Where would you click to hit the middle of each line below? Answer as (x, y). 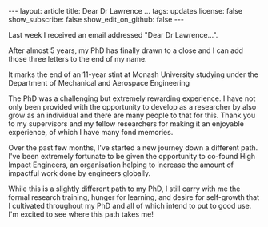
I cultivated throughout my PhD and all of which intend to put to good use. (130, 206)
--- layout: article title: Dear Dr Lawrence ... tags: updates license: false (125, 11)
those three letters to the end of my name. (78, 59)
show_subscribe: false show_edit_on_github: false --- (96, 19)
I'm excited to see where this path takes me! (81, 214)
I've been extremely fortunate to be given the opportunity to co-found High (132, 156)
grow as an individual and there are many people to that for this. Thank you (132, 115)
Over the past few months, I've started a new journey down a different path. (133, 148)
